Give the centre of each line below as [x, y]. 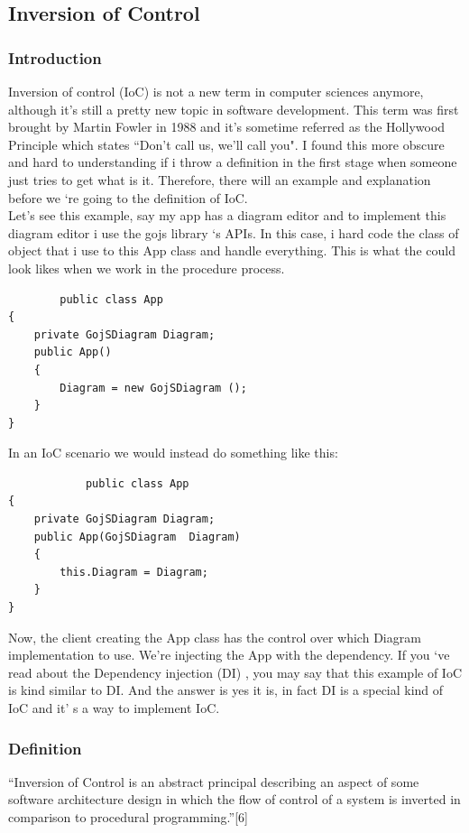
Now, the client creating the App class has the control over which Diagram [215, 637]
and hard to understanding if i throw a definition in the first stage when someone [233, 162]
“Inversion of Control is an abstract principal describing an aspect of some [214, 781]
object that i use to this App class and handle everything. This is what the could [232, 250]
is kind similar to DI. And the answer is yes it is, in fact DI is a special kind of [226, 690]
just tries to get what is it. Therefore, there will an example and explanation [220, 179]
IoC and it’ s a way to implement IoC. [114, 708]
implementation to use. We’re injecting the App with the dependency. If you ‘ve [229, 655]
